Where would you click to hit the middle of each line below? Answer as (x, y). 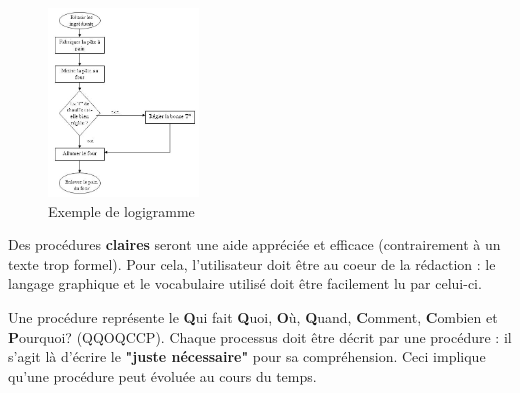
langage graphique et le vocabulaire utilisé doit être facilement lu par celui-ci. (245, 283)
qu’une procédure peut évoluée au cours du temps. (162, 375)
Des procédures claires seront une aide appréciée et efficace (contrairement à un (254, 244)
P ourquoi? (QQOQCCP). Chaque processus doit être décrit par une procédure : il (260, 336)
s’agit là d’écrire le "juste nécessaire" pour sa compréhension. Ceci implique (247, 356)
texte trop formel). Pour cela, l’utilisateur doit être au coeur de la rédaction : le (252, 263)
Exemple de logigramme (121, 210)
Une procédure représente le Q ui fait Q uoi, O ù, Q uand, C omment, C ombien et (253, 316)
